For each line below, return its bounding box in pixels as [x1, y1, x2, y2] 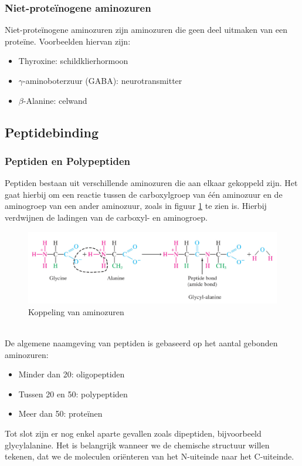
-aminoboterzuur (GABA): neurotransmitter [23, 75, 182, 86]
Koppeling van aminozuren [28, 305, 124, 318]
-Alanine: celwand [23, 94, 87, 106]
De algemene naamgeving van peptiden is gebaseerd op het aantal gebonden [5, 337, 278, 349]
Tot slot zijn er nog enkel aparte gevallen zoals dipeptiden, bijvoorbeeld [5, 427, 262, 440]
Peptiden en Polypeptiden [5, 153, 131, 168]
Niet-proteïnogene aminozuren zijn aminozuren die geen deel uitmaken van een [5, 23, 287, 36]
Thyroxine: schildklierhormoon [18, 55, 128, 67]
